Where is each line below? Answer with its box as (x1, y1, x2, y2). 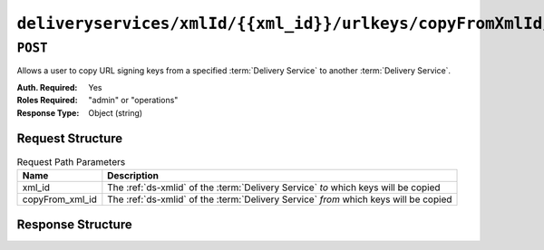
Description (107, 168, 159, 181)
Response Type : (16, 107, 80, 118)
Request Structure (16, 131, 123, 147)
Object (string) (88, 107, 143, 118)
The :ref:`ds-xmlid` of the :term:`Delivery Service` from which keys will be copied (107, 193, 452, 206)
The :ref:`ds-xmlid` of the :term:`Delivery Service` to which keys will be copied (107, 181, 441, 194)
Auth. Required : (16, 82, 78, 92)
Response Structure (16, 217, 132, 233)
